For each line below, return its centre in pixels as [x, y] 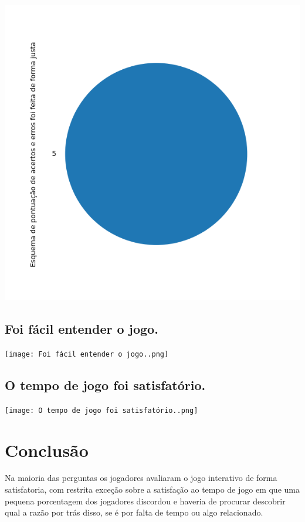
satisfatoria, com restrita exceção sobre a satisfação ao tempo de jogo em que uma [152, 489]
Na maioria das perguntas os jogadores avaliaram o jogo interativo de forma [141, 478]
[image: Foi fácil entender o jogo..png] [87, 354]
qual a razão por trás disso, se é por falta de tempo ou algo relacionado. [134, 512]
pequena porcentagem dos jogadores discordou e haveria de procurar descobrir [145, 501]
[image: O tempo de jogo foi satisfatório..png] [101, 410]
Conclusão [47, 450]
